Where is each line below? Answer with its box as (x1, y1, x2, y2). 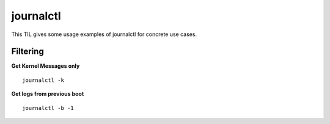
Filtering (11, 46, 44, 57)
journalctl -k (22, 76, 64, 84)
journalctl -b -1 (22, 104, 74, 111)
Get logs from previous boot (11, 90, 84, 98)
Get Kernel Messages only (11, 62, 80, 70)
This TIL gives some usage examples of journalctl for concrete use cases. (11, 31, 197, 38)
